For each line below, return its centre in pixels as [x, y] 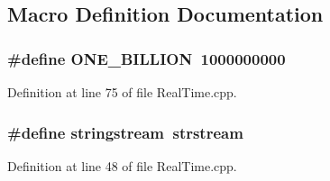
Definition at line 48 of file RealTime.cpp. [122, 165]
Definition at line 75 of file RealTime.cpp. [122, 92]
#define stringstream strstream [125, 132]
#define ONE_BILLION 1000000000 [147, 58]
